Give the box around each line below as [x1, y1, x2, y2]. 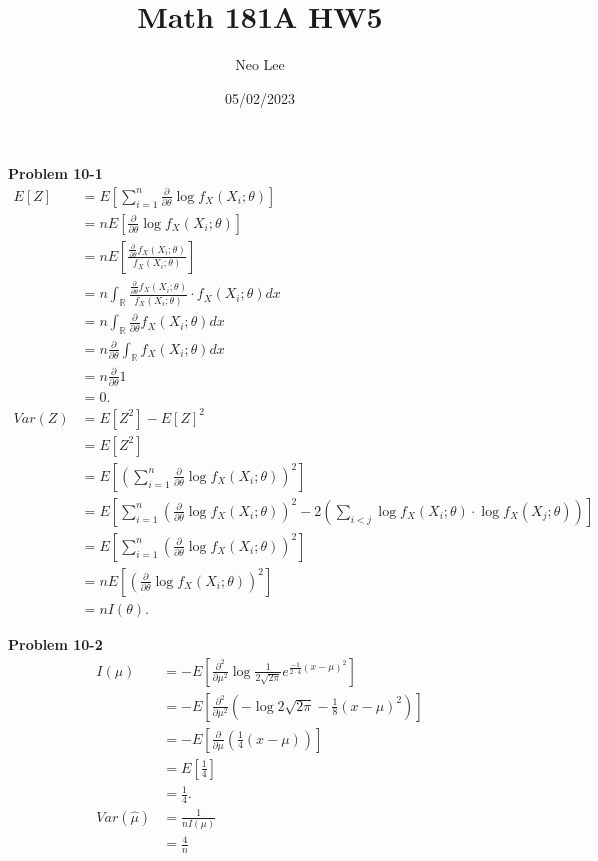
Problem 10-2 [8, 633, 103, 654]
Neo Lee [235, 54, 285, 75]
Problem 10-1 [8, 163, 103, 184]
